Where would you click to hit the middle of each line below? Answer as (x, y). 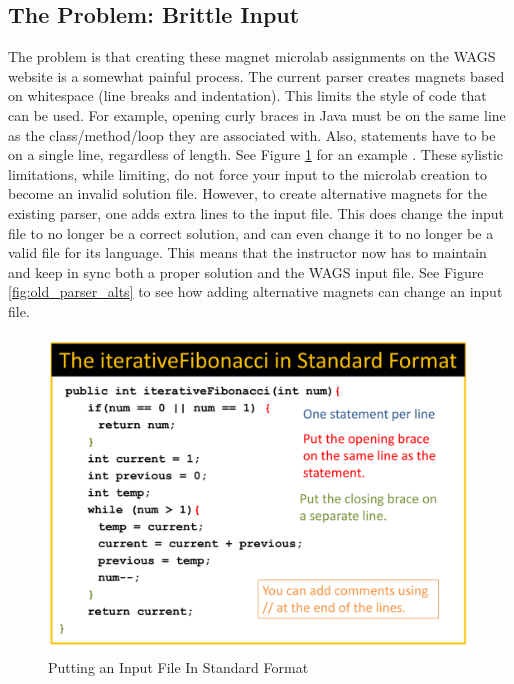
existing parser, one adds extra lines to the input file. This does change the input (256, 212)
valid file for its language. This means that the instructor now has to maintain (247, 252)
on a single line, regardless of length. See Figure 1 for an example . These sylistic (256, 154)
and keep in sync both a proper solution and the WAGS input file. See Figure (246, 271)
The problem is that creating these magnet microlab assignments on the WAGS (252, 56)
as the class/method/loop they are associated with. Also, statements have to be (252, 134)
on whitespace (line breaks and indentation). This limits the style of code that (247, 95)
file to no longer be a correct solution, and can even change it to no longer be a (251, 232)
